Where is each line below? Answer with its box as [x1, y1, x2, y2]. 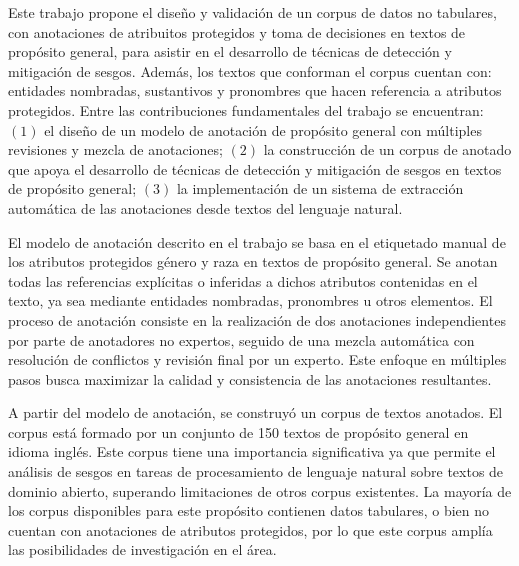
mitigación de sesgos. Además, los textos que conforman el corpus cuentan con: [8, 60, 492, 81]
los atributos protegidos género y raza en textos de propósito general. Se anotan [8, 251, 498, 272]
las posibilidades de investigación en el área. [8, 539, 277, 560]
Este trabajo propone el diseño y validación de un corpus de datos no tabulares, [8, 2, 497, 22]
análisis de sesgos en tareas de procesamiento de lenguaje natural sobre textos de [8, 461, 504, 482]
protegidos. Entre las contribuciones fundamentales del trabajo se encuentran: [8, 99, 484, 120]
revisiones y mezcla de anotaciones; [8, 139, 223, 160]
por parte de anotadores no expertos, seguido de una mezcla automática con [8, 329, 475, 350]
